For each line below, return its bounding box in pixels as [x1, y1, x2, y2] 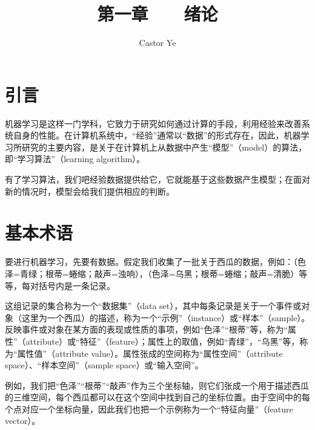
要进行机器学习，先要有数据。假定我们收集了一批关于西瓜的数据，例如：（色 [5, 255, 306, 268]
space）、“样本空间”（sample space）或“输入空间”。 [5, 359, 204, 371]
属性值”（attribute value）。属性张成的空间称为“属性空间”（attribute [17, 347, 283, 359]
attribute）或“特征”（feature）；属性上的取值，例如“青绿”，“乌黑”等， [25, 334, 300, 347]
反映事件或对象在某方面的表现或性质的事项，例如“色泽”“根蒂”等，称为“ [5, 323, 288, 336]
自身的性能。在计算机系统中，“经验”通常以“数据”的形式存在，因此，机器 [13, 129, 301, 142]
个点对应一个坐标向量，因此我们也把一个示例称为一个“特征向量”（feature [5, 402, 293, 415]
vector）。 [5, 414, 41, 427]
